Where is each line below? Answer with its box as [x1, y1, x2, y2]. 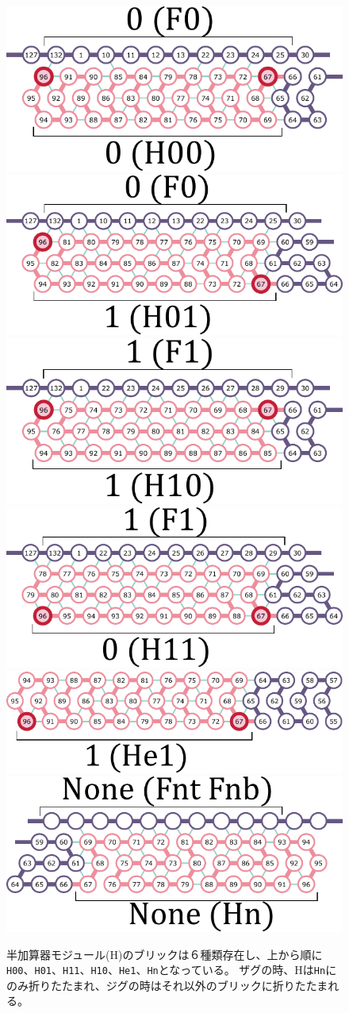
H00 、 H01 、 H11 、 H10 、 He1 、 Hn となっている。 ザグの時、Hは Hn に [6, 961, 337, 978]
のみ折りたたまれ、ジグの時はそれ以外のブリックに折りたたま [6, 976, 328, 993]
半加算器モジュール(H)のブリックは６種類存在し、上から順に [6, 946, 323, 962]
